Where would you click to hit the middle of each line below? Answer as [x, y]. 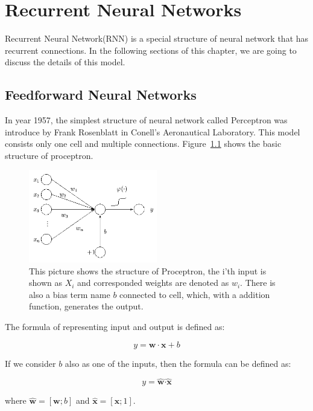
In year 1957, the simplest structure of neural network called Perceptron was [146, 120]
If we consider [30, 363]
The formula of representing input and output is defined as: [115, 327]
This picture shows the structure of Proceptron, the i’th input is [148, 270]
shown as [46, 283]
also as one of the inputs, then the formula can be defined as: [178, 363]
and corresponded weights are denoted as [153, 283]
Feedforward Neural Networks [101, 95]
